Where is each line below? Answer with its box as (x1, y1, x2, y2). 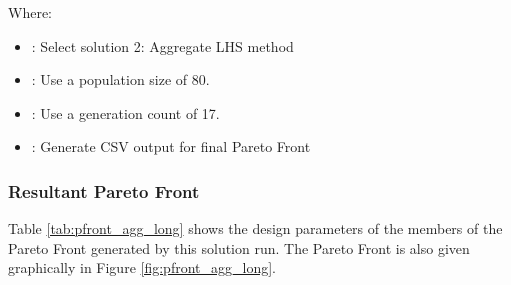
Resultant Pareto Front (8, 178, 200, 203)
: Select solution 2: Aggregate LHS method (31, 35, 294, 56)
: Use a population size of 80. (31, 69, 210, 90)
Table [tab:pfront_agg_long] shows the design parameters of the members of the (8, 218, 503, 239)
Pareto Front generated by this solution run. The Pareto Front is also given (8, 237, 470, 258)
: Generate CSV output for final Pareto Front (31, 136, 311, 157)
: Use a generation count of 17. (31, 102, 220, 123)
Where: (8, 2, 52, 22)
